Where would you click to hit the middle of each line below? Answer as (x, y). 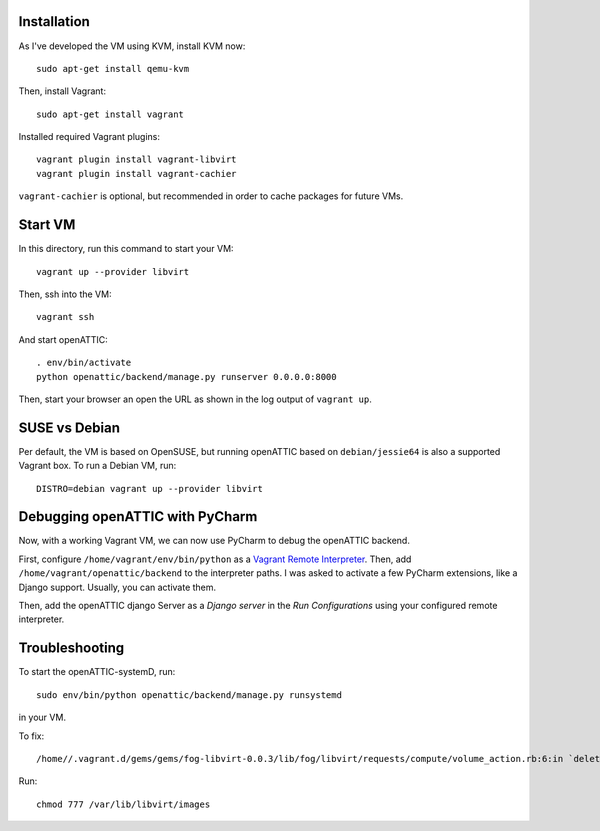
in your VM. (42, 717)
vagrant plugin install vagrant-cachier (136, 173)
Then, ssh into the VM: (65, 294)
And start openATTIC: (63, 339)
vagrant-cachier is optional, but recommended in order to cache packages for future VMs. (211, 196)
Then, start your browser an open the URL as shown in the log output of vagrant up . (195, 399)
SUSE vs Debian (69, 427)
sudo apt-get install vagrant (110, 114)
